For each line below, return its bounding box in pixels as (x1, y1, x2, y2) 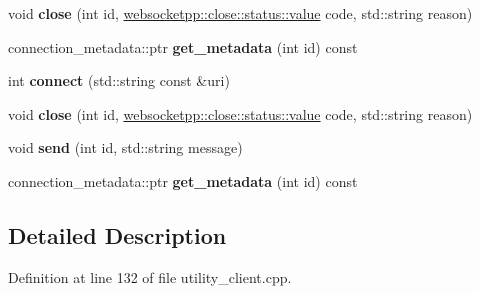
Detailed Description (8, 219, 227, 250)
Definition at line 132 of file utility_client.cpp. (8, 266, 292, 287)
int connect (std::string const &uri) (8, 70, 230, 91)
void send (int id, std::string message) (8, 137, 243, 158)
